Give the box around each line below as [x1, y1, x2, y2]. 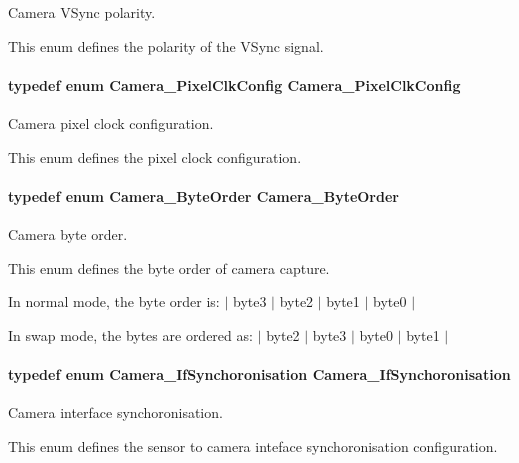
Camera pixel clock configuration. [8, 112, 214, 133]
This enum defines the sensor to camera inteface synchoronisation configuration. [8, 435, 498, 456]
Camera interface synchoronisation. [8, 402, 223, 423]
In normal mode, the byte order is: [8, 291, 220, 312]
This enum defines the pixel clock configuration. [8, 146, 302, 167]
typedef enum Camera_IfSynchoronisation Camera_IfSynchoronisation [8, 363, 511, 384]
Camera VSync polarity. [8, 2, 156, 22]
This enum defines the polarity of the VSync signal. [8, 35, 324, 56]
